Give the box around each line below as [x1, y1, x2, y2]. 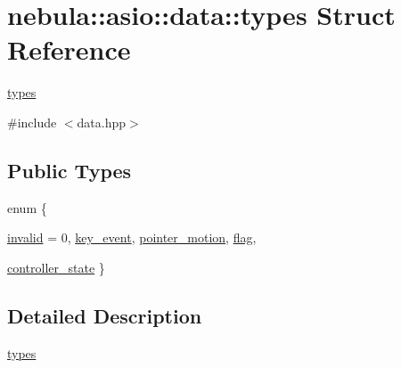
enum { [7, 198, 47, 217]
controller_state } [7, 258, 105, 276]
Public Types [7, 156, 132, 184]
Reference [7, 31, 131, 68]
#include [7, 112, 57, 131]
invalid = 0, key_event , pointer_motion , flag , [7, 228, 257, 247]
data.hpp [77, 112, 127, 131]
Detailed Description [7, 301, 202, 329]
